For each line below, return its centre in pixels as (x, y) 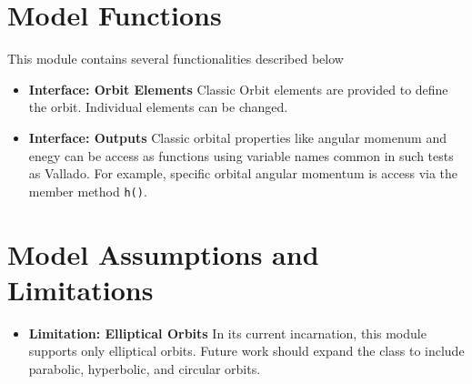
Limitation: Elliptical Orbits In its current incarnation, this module (227, 333)
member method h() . (88, 191)
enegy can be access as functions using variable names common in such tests (241, 155)
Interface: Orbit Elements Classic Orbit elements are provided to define (238, 89)
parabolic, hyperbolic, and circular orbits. (145, 368)
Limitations (80, 289)
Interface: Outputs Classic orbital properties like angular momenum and (237, 137)
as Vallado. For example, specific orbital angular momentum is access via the (243, 173)
